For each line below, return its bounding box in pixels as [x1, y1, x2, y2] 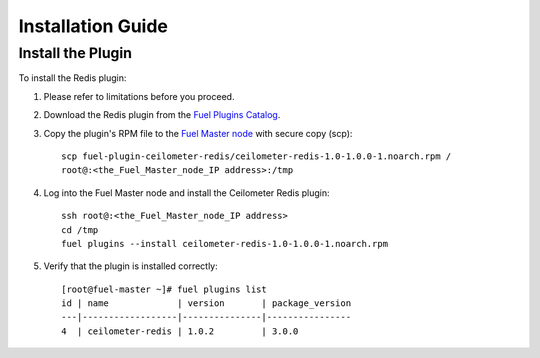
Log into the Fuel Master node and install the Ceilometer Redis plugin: [43, 186, 330, 199]
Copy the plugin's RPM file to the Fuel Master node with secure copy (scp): [43, 127, 353, 139]
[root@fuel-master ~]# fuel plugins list [61, 283, 267, 295]
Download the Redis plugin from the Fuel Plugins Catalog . [43, 109, 281, 121]
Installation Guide [18, 15, 169, 37]
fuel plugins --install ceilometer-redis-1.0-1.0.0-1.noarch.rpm [61, 238, 389, 249]
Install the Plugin [18, 44, 133, 62]
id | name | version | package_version [61, 298, 352, 309]
